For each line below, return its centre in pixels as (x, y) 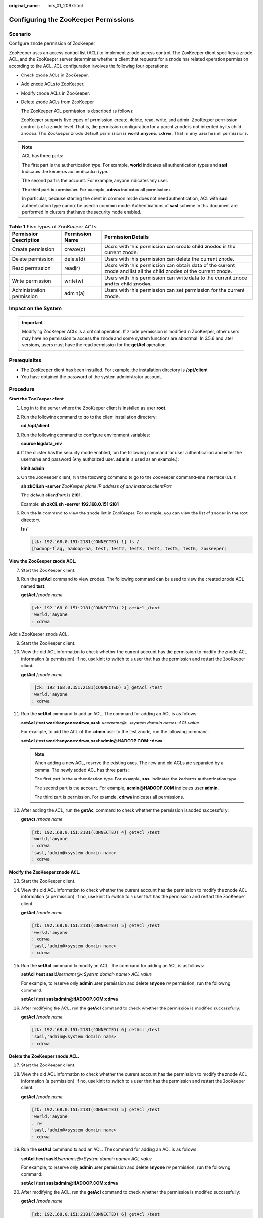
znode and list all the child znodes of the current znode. (168, 271)
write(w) (74, 281)
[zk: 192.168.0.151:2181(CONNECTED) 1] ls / (85, 542)
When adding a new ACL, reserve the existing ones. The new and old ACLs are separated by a (129, 763)
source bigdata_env (42, 444)
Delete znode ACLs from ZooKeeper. (58, 102)
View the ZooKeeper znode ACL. (43, 561)
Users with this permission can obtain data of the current (169, 265)
